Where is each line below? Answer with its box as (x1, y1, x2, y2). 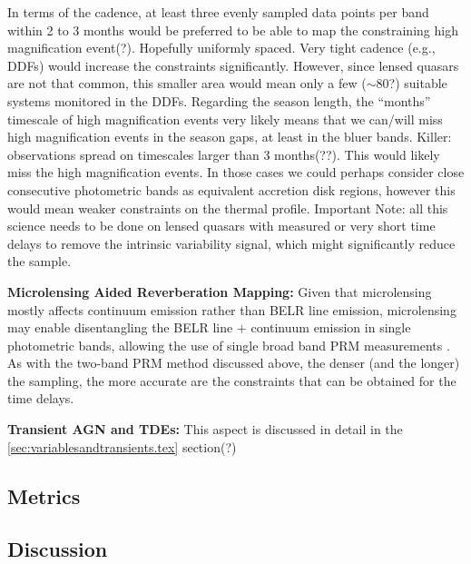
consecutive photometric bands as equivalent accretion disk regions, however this (7, 180, 456, 199)
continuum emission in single (250, 318, 411, 337)
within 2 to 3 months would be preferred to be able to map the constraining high (7, 20, 458, 39)
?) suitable (388, 74, 447, 93)
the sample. (7, 252, 72, 271)
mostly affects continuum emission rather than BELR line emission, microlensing (7, 300, 456, 319)
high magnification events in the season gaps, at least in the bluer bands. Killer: (7, 127, 452, 146)
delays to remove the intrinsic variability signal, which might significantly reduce (7, 233, 456, 252)
